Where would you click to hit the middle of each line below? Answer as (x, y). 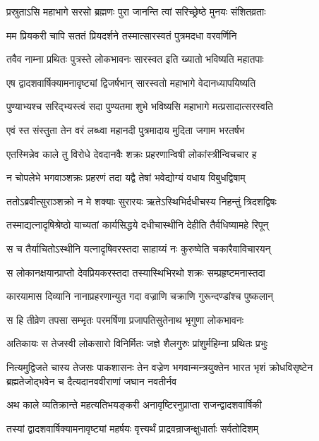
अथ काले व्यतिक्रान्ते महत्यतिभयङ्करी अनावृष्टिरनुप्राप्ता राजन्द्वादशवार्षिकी (134, 405)
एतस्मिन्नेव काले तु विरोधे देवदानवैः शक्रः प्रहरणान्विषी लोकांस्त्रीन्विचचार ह (132, 153)
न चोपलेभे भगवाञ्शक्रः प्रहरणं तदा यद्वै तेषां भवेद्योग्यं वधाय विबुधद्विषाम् (126, 177)
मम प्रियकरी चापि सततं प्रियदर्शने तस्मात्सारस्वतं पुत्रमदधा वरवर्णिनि (122, 35)
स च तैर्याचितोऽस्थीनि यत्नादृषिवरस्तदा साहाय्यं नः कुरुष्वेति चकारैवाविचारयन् (139, 248)
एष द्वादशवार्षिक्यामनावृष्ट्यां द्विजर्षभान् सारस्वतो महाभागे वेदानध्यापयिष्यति (131, 82)
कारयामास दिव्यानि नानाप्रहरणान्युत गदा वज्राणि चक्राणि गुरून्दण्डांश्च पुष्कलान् (140, 296)
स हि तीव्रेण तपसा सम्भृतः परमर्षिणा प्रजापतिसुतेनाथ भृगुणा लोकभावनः (125, 319)
